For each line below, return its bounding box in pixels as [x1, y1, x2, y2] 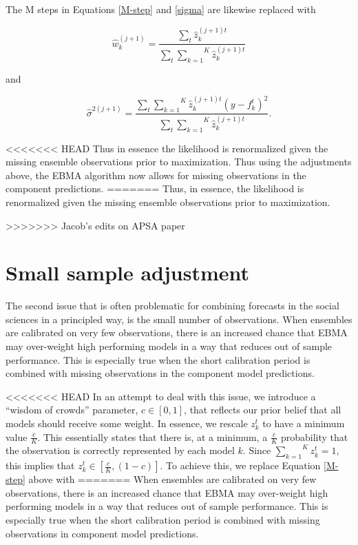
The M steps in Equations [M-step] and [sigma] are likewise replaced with [6, 2, 316, 16]
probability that [280, 429, 348, 444]
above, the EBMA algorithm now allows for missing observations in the [6, 167, 306, 182]
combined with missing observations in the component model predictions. [6, 366, 315, 380]
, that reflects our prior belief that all [184, 402, 341, 417]
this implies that [6, 458, 75, 473]
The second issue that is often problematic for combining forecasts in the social [6, 298, 339, 313]
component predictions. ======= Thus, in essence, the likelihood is [6, 181, 304, 196]
